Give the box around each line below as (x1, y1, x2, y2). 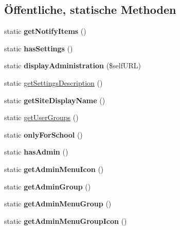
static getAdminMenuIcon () (4, 163, 104, 174)
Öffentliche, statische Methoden (4, 2, 176, 17)
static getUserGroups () (4, 112, 79, 123)
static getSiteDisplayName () (4, 94, 105, 105)
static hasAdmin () (4, 146, 68, 157)
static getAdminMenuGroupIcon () (4, 215, 127, 226)
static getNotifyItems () (4, 26, 86, 36)
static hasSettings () (4, 43, 73, 53)
